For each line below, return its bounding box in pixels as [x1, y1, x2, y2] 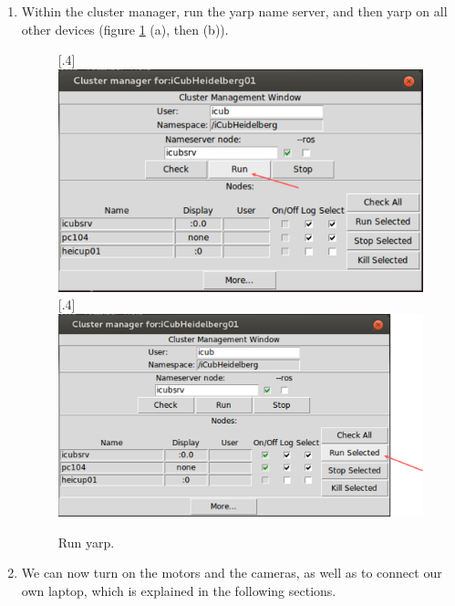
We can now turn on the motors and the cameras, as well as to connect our [21, 563, 442, 582]
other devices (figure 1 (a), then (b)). [21, 19, 229, 38]
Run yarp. [57, 532, 115, 551]
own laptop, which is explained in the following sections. [21, 580, 336, 600]
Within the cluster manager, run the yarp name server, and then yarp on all [21, 2, 448, 20]
